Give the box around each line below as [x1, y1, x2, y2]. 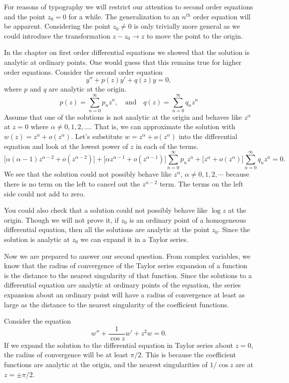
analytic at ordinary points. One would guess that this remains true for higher [4, 56, 241, 67]
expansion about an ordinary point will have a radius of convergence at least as [4, 289, 245, 299]
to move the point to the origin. [146, 30, 243, 41]
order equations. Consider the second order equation [4, 66, 163, 77]
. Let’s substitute [71, 131, 123, 142]
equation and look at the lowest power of [4, 141, 128, 151]
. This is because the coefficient [141, 349, 236, 360]
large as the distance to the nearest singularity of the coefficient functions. [4, 299, 229, 309]
